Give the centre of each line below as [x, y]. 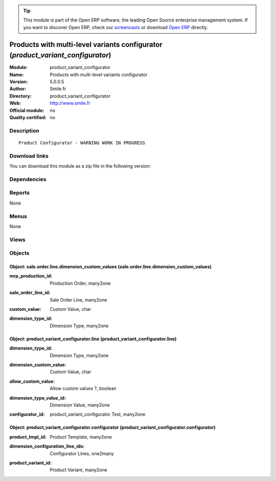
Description [24, 130]
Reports [20, 193]
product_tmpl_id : [28, 437]
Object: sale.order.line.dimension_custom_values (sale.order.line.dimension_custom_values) [111, 267]
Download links [29, 156]
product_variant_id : [31, 463]
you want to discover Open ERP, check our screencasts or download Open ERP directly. [116, 27]
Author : [18, 89]
